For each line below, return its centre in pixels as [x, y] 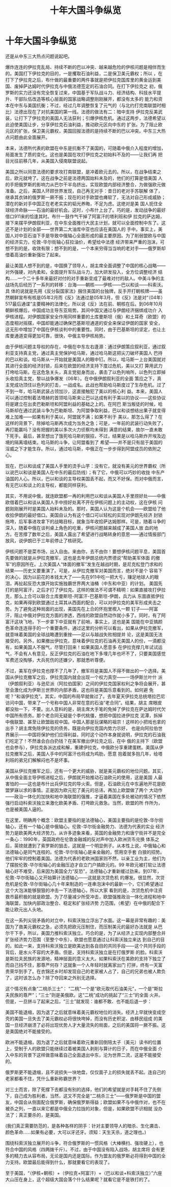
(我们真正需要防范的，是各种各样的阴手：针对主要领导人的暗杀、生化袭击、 [84, 1126]
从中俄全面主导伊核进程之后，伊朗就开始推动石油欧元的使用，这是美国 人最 [84, 777]
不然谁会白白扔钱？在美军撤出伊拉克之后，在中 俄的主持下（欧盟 [95, 741]
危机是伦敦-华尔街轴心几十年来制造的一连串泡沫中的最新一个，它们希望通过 [84, 884]
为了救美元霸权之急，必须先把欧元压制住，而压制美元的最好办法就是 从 [84, 927]
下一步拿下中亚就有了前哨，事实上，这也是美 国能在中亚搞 [97, 621]
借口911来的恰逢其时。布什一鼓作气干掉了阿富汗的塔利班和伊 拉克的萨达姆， [85, 216]
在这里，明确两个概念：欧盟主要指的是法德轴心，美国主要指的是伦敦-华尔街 [84, 820]
